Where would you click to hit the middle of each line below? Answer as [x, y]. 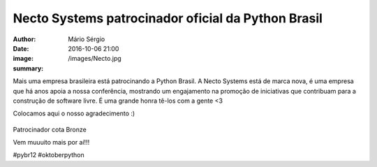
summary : [28, 68]
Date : [21, 48]
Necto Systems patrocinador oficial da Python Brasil [168, 18]
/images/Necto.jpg [95, 59]
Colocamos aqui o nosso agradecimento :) [74, 114]
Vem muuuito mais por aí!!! [51, 143]
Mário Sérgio [87, 39]
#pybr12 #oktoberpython [49, 155]
